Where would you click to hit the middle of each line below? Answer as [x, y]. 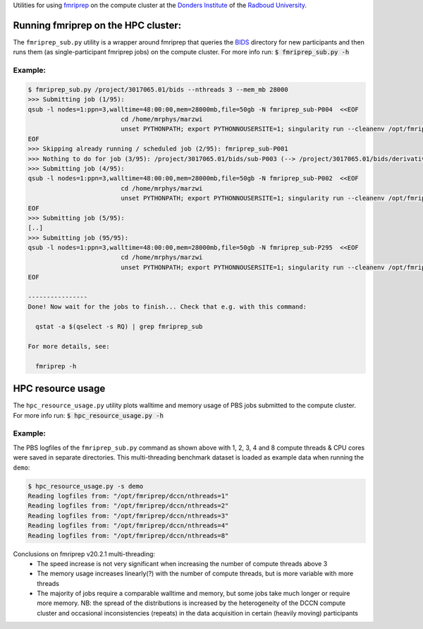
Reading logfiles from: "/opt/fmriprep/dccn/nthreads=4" [128, 526]
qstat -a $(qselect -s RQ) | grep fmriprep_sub [119, 327]
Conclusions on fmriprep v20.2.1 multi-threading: [84, 553]
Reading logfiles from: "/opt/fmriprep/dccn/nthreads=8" [128, 535]
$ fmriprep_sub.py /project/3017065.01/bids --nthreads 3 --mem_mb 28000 [158, 89]
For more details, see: [69, 346]
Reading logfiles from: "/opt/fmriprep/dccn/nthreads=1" [128, 496]
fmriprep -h [56, 366]
